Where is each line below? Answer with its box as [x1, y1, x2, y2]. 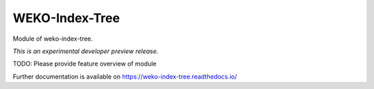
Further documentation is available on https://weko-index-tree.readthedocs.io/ [12, 72, 238, 81]
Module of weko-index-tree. [12, 34, 93, 43]
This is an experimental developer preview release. [12, 47, 159, 55]
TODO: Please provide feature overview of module [12, 59, 157, 68]
